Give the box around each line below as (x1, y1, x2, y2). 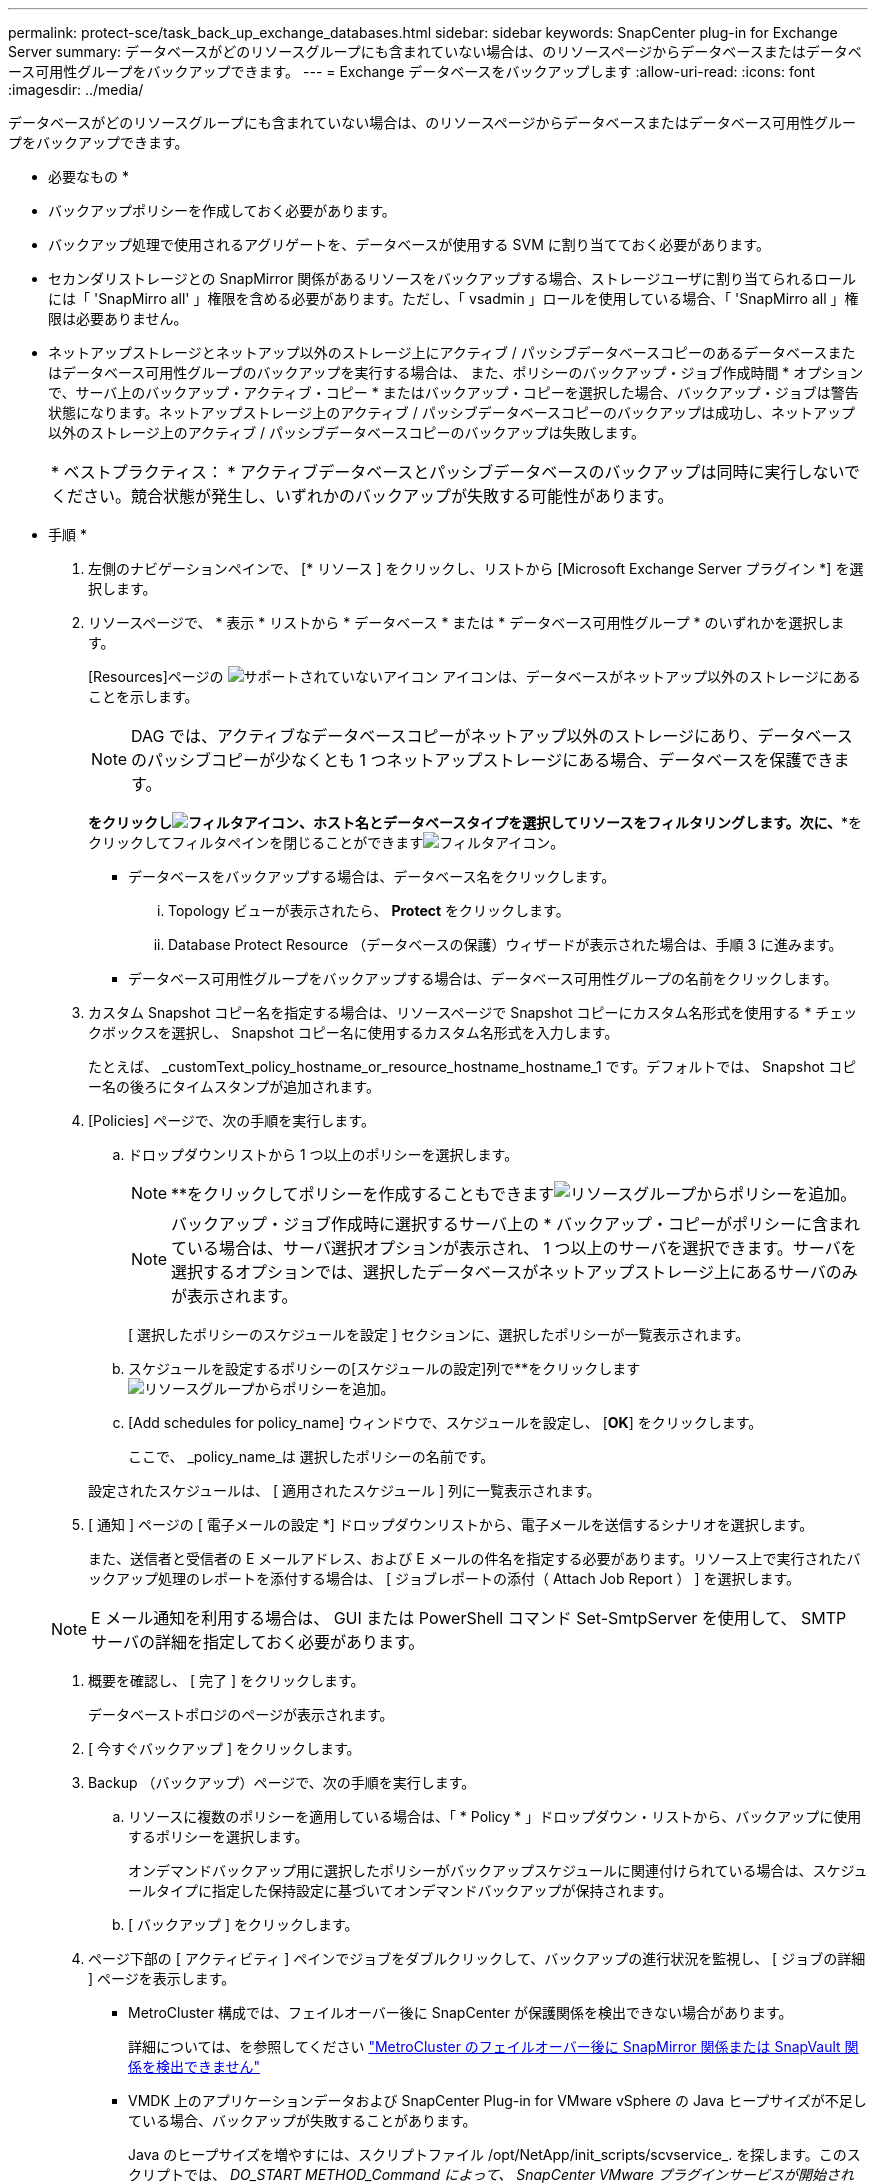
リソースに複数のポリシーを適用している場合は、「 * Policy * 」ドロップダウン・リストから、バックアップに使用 (128, 1808, 862, 1825)
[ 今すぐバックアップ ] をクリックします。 (88, 1740, 361, 1757)
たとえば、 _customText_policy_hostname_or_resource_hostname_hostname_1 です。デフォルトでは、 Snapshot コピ (88, 1058, 857, 1075)
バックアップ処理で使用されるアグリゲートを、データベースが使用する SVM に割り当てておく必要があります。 (48, 236, 770, 253)
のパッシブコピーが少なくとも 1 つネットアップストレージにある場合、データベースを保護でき (131, 750, 834, 770)
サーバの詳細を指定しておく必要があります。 (91, 1632, 425, 1652)
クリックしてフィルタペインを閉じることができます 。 (88, 834, 565, 851)
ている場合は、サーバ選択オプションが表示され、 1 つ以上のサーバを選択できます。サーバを (171, 1238, 857, 1258)
